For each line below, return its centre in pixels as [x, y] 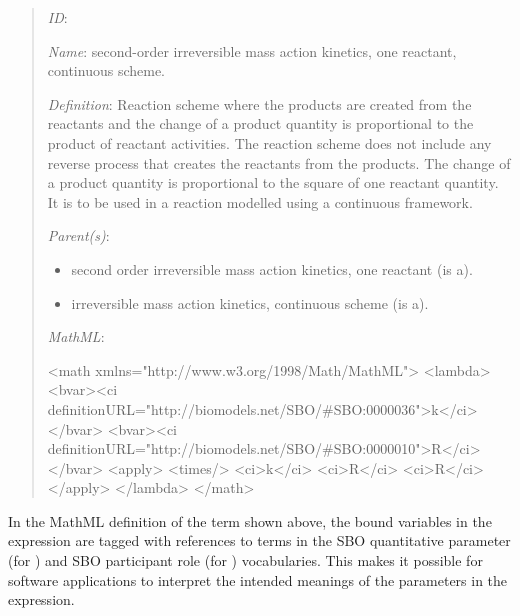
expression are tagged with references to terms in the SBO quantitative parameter [259, 540]
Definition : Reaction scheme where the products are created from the [259, 103]
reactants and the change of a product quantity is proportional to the [260, 123]
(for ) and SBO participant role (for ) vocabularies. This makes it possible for [245, 560]
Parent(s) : [78, 235]
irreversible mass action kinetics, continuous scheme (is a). [250, 302]
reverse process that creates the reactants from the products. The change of [279, 162]
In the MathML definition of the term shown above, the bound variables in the [250, 520]
